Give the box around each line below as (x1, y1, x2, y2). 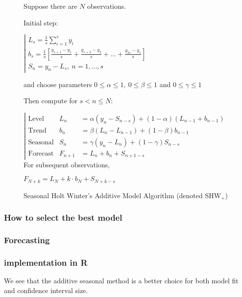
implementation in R (4, 256, 88, 268)
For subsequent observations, (24, 159, 110, 169)
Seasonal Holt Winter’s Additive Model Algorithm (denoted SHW (24, 190, 221, 200)
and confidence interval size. (4, 285, 88, 295)
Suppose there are (24, 1, 77, 11)
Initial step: (24, 17, 58, 27)
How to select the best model (4, 211, 122, 223)
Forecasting (4, 233, 50, 246)
